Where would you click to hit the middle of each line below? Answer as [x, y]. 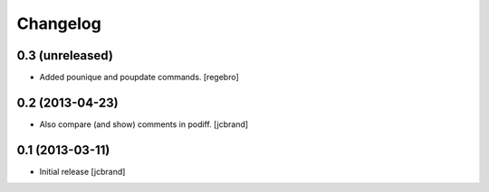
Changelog [59, 23]
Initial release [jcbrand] [82, 171]
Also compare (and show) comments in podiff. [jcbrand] [144, 124]
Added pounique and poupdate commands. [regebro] [139, 78]
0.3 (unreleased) [65, 55]
